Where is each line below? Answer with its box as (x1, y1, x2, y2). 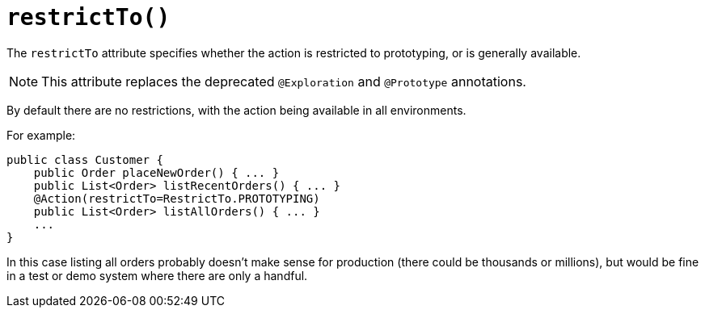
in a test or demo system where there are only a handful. (6, 268, 308, 283)
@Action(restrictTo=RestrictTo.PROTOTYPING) (33, 191, 320, 205)
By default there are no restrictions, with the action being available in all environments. (6, 103, 466, 117)
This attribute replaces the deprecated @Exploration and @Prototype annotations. (41, 73, 526, 90)
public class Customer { (6, 153, 163, 166)
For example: (6, 128, 76, 142)
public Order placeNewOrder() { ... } (33, 165, 280, 179)
